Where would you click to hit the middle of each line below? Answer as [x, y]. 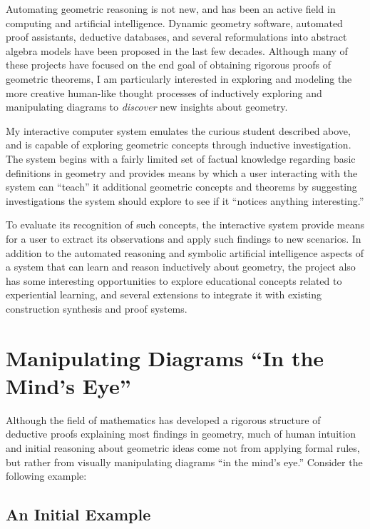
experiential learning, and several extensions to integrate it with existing [164, 294]
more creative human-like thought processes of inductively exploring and [164, 92]
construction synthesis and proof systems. [97, 308]
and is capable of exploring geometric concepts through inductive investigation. [179, 145]
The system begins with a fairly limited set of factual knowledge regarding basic [181, 158]
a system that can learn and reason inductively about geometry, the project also [181, 267]
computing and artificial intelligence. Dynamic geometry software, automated [174, 22]
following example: [46, 476]
